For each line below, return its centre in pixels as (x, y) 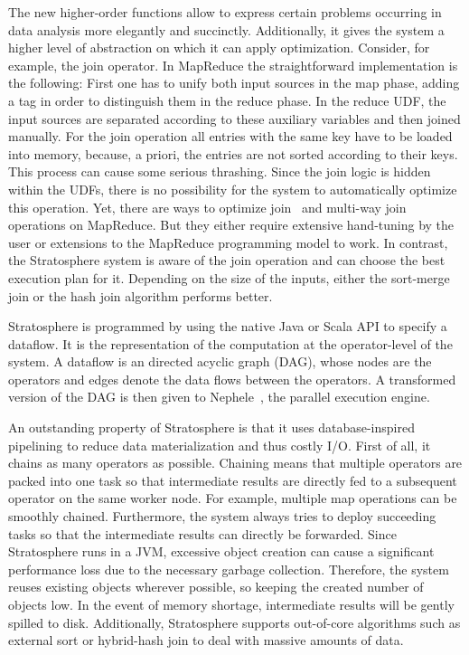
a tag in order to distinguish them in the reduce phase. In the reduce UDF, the (227, 100)
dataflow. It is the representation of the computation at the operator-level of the (230, 343)
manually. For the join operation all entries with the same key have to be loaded (230, 136)
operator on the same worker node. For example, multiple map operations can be (233, 498)
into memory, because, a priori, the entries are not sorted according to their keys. (233, 153)
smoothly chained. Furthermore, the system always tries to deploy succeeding (222, 516)
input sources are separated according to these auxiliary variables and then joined (234, 118)
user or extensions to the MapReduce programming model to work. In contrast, (228, 242)
